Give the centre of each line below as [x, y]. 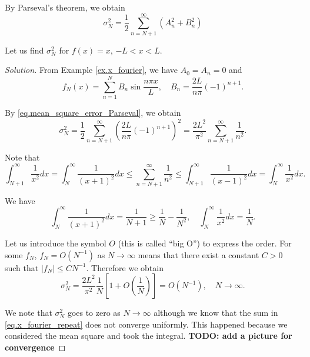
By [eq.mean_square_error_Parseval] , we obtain [93, 113]
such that [22, 267]
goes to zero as [94, 313]
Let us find [24, 50]
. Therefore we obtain [125, 267]
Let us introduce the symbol [56, 243]
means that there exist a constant [199, 254]
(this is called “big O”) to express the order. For [205, 243]
